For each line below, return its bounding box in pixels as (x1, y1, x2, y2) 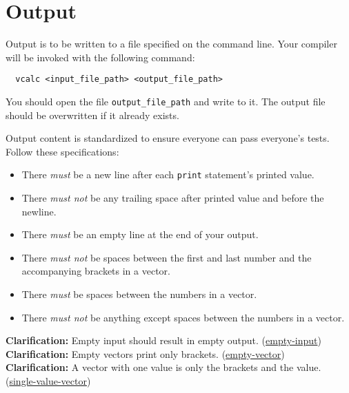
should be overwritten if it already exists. (6, 107, 179, 122)
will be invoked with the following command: (6, 50, 195, 64)
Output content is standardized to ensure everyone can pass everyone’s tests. (6, 131, 330, 145)
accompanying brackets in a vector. (21, 264, 170, 278)
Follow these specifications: (6, 144, 119, 158)
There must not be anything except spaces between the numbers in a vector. (21, 310, 345, 324)
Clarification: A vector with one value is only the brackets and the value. (6, 360, 321, 374)
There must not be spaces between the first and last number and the (21, 250, 312, 264)
